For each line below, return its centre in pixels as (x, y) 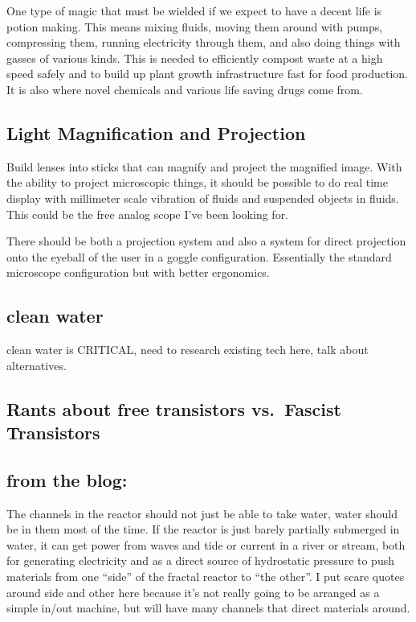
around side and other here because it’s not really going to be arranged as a (193, 592)
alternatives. (37, 365)
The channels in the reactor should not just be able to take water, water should (202, 513)
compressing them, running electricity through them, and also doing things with (204, 42)
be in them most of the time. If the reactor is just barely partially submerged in (203, 529)
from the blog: (67, 479)
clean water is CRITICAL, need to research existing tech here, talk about (188, 350)
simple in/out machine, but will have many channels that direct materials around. (208, 608)
